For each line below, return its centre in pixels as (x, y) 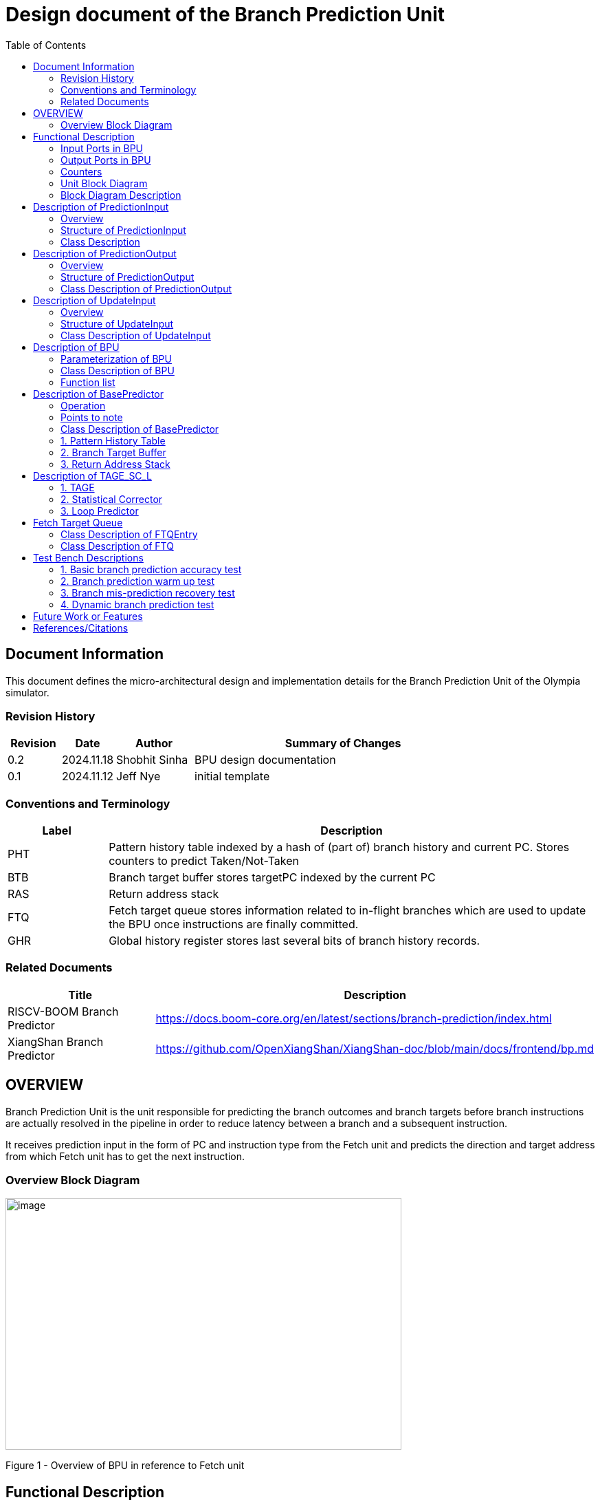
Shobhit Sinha (152, 760)
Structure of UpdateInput (117, 323)
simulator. (27, 692)
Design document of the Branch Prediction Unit (225, 14)
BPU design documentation (265, 760)
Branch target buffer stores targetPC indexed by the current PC (272, 878)
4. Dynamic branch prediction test (137, 604)
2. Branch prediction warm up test (137, 581)
